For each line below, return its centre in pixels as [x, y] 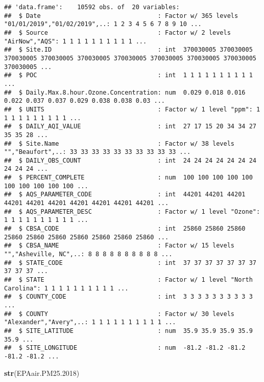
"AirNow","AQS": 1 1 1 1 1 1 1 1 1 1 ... [76, 41]
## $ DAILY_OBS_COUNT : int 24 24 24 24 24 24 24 [130, 160]
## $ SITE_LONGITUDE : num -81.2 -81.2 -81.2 [125, 348]
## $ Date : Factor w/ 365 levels [121, 16]
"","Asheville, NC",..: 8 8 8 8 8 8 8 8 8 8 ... [88, 254]
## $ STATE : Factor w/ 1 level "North [128, 280]
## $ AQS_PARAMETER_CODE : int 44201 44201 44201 [125, 195]
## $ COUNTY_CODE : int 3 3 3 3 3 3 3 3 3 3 [128, 297]
